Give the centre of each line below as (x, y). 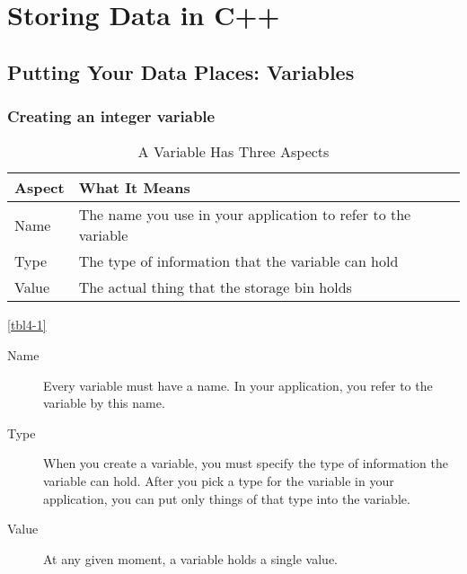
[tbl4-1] (27, 325)
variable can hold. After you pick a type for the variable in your (219, 480)
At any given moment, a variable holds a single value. (191, 558)
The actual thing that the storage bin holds (215, 287)
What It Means (134, 188)
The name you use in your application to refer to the (245, 215)
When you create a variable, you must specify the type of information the (246, 463)
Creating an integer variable (111, 116)
